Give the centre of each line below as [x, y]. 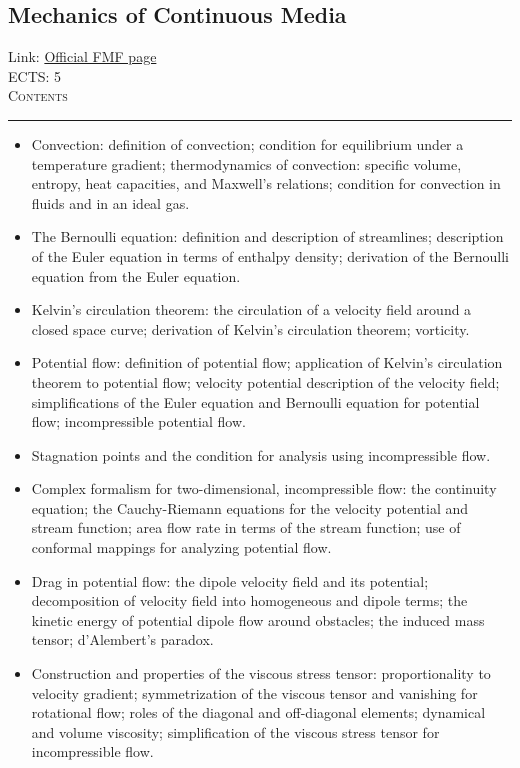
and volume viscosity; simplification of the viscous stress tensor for [235, 731]
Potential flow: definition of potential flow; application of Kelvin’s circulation [267, 362]
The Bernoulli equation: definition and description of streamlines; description [267, 236]
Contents [38, 95]
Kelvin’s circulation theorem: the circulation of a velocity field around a [251, 309]
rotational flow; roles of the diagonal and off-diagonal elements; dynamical [258, 712]
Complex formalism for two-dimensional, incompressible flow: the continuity [264, 488]
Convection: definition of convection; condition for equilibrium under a [247, 143]
